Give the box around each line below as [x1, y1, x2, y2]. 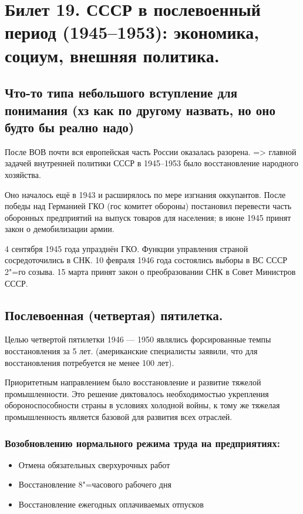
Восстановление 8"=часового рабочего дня [18, 478, 171, 491]
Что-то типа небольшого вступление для [5, 83, 238, 102]
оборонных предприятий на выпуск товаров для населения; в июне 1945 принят [5, 211, 291, 223]
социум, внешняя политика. [5, 43, 220, 67]
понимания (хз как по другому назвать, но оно [5, 100, 275, 119]
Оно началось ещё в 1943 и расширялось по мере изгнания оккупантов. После [5, 188, 286, 200]
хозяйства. [5, 168, 41, 180]
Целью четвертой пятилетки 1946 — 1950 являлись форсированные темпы [5, 333, 271, 345]
